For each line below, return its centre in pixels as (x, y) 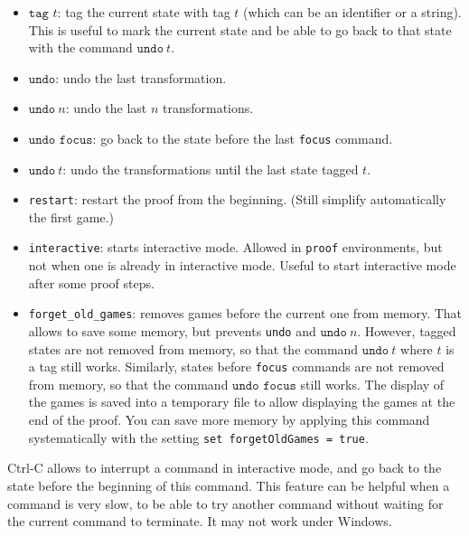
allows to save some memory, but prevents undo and (172, 330)
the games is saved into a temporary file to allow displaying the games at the (242, 402)
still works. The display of (372, 384)
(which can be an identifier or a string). (352, 12)
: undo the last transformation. (141, 77)
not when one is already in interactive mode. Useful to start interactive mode (242, 265)
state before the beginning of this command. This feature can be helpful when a (229, 485)
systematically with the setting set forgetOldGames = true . (198, 437)
